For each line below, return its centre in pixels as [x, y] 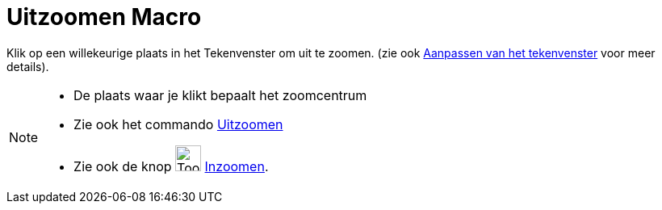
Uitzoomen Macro [104, 17]
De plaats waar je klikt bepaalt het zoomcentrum [220, 95]
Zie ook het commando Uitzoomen [178, 124]
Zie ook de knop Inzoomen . [171, 166]
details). [28, 66]
